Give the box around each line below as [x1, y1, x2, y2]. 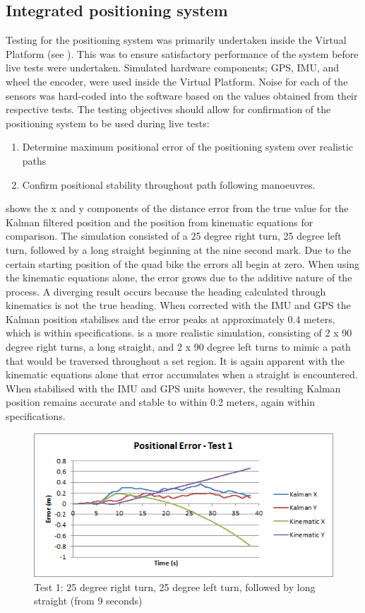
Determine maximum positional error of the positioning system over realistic [22, 139, 354, 154]
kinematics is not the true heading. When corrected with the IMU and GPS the [6, 298, 351, 313]
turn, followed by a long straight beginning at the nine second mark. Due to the [6, 242, 352, 257]
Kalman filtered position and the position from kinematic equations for [6, 214, 313, 229]
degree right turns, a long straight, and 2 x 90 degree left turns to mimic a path [6, 339, 351, 354]
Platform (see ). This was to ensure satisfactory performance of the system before [6, 46, 359, 61]
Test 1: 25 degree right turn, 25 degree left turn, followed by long [34, 579, 316, 594]
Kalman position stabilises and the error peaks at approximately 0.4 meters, [6, 311, 335, 326]
